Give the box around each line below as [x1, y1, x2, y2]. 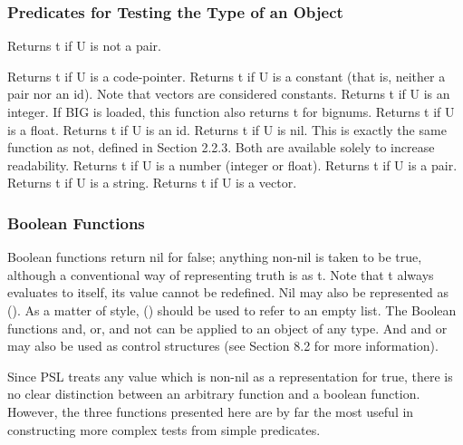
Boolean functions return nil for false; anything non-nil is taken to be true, [7, 247, 422, 266]
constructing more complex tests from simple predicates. [7, 420, 321, 439]
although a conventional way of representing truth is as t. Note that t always [7, 265, 434, 284]
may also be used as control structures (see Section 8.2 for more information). [7, 336, 439, 355]
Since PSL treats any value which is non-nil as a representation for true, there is [7, 366, 453, 385]
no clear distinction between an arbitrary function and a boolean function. [7, 384, 420, 403]
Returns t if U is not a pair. [7, 36, 161, 55]
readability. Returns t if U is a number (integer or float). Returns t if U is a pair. [7, 155, 458, 174]
